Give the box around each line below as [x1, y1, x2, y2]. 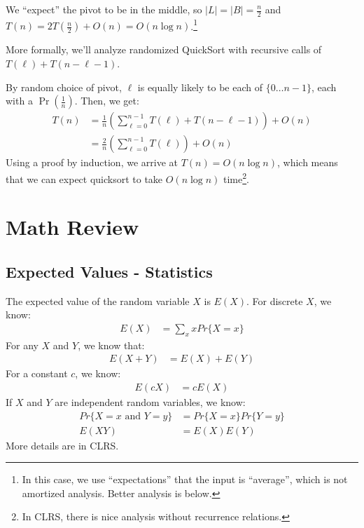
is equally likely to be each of [137, 79, 262, 94]
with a [6, 93, 33, 108]
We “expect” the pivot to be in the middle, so [6, 2, 202, 16]
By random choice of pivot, [6, 79, 122, 94]
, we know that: [78, 337, 145, 352]
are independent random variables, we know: [55, 395, 246, 409]
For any [6, 337, 38, 352]
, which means [277, 155, 338, 170]
